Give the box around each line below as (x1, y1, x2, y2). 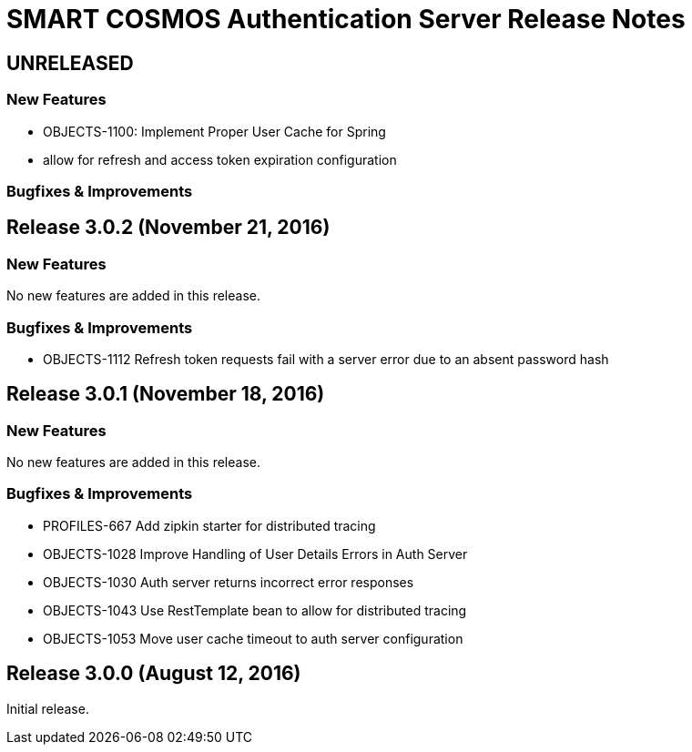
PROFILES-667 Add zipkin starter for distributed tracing (43, 517, 376, 534)
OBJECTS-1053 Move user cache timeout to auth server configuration (43, 630, 463, 646)
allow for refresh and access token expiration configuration (43, 151, 397, 168)
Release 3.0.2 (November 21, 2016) (6, 216, 331, 239)
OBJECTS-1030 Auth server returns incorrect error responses (43, 574, 414, 590)
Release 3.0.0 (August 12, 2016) (6, 662, 301, 686)
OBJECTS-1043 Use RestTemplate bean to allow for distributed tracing (43, 602, 467, 618)
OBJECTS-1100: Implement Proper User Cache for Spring (43, 123, 386, 139)
